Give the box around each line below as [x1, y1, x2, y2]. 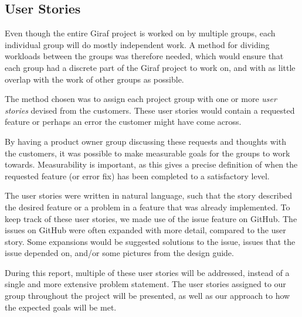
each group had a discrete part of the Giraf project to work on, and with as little [5, 61, 296, 73]
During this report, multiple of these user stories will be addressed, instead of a [5, 266, 290, 278]
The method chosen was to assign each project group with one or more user [5, 93, 277, 105]
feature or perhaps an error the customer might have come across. [5, 115, 242, 128]
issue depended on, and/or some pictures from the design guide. [5, 247, 234, 259]
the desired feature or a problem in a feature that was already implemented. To [5, 200, 290, 213]
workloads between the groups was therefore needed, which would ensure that [5, 50, 284, 62]
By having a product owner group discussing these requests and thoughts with [5, 135, 287, 147]
